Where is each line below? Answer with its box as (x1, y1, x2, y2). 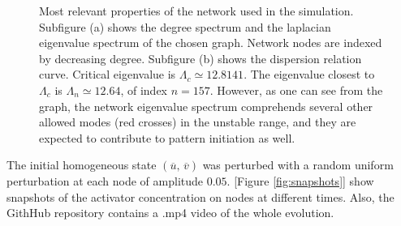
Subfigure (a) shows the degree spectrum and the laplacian (39, 18, 331, 35)
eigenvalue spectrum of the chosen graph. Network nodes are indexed (39, 34, 382, 51)
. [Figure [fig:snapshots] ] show (226, 172, 374, 189)
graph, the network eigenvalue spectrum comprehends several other (39, 97, 373, 114)
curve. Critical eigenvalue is (39, 66, 176, 83)
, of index (120, 81, 168, 98)
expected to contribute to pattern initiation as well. (39, 129, 295, 146)
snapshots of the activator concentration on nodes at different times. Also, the (6, 188, 395, 205)
